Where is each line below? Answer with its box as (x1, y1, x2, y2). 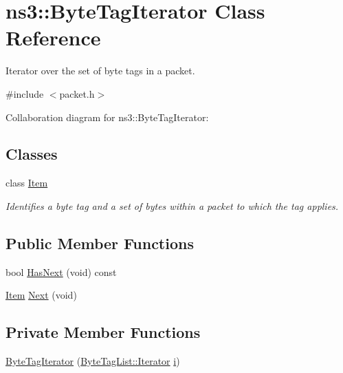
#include (5, 86, 44, 100)
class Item (5, 175, 48, 190)
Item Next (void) (5, 288, 77, 302)
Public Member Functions (5, 232, 194, 253)
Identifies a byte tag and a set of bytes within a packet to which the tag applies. (5, 198, 339, 213)
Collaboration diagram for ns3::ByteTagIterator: (5, 109, 209, 124)
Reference (5, 23, 101, 52)
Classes (5, 143, 58, 164)
